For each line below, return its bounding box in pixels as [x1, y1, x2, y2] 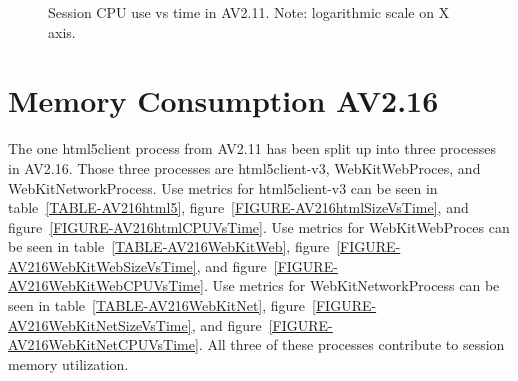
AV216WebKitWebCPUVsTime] [8, 275, 204, 296]
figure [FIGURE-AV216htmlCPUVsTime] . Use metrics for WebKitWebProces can [8, 216, 510, 237]
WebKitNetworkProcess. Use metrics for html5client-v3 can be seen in [8, 177, 438, 198]
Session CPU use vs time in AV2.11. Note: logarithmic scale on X [48, 2, 450, 22]
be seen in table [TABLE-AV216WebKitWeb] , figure [8, 236, 330, 257]
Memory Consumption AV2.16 [8, 80, 439, 121]
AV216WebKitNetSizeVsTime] [8, 314, 192, 335]
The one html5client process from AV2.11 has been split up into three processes [8, 138, 496, 159]
